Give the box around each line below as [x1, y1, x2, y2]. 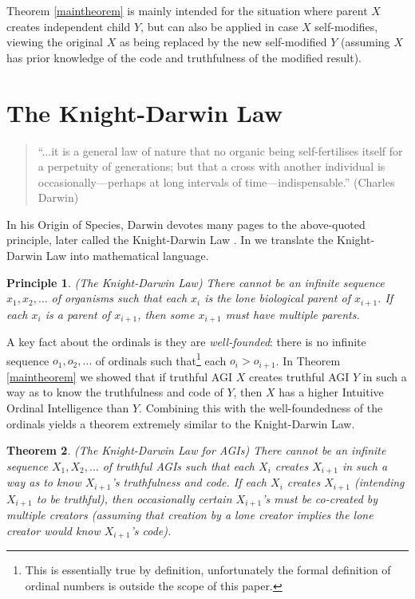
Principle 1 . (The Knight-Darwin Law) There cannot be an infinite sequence [6, 274, 385, 290]
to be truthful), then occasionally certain [36, 490, 232, 506]
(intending [354, 474, 405, 491]
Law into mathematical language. [45, 247, 209, 264]
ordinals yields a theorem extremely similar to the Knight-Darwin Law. [6, 415, 355, 432]
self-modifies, [314, 18, 378, 34]
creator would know [6, 522, 101, 538]
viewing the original [6, 33, 104, 50]
